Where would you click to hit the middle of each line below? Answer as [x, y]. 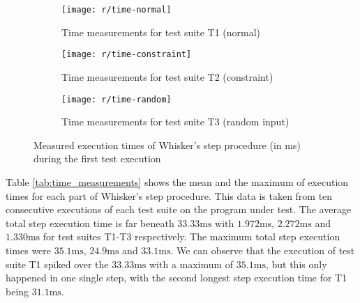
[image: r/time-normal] [117, 10]
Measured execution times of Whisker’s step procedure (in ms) [167, 145]
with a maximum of [191, 264]
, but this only [296, 264]
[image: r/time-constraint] [127, 55]
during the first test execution [97, 158]
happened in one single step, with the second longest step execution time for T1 [177, 278]
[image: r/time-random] [117, 99]
